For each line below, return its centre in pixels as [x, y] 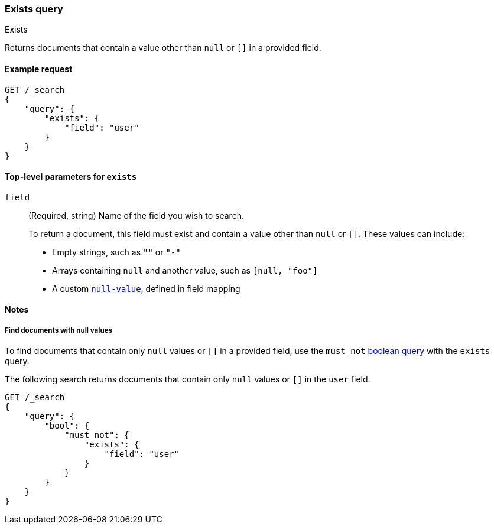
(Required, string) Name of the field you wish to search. [136, 215]
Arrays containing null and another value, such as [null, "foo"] [185, 270]
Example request [39, 69]
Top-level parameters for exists [71, 177]
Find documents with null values [59, 330]
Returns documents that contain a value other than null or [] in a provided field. [163, 48]
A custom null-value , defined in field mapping [146, 288]
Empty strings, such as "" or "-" [116, 252]
